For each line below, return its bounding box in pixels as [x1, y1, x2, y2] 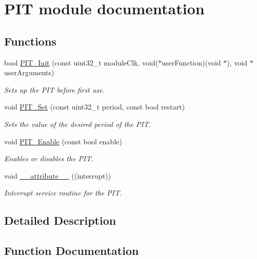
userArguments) [4, 67, 54, 78]
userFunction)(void [162, 57, 221, 68]
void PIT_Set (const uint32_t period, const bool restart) [4, 101, 185, 112]
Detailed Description [4, 212, 116, 228]
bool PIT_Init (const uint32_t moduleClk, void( [4, 57, 159, 68]
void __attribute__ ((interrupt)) [4, 170, 111, 181]
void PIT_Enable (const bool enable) [4, 136, 122, 146]
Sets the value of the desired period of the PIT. [4, 118, 151, 129]
